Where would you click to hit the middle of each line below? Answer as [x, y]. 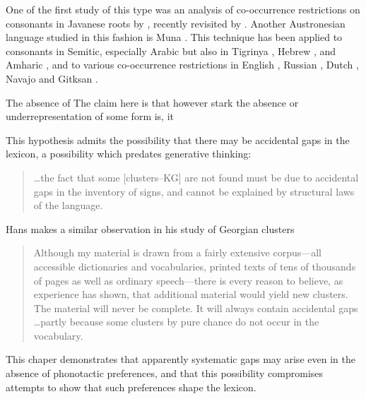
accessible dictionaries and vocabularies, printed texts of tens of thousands [195, 266]
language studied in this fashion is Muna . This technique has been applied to [174, 37]
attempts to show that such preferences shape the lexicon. [131, 387]
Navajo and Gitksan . [52, 78]
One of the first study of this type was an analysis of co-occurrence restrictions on [183, 9]
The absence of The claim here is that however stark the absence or [152, 102]
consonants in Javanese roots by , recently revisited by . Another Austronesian [176, 23]
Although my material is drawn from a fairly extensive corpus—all [178, 252]
